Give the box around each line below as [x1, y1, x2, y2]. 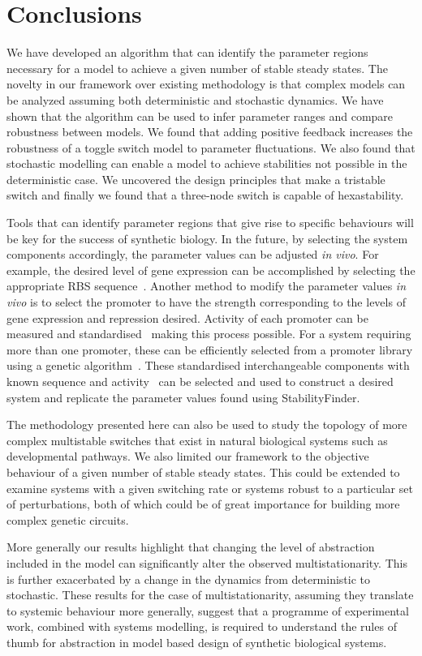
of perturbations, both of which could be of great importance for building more [6, 495, 400, 512]
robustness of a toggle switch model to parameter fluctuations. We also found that [6, 139, 416, 156]
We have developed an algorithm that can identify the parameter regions [6, 44, 368, 61]
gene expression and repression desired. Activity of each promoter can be [6, 309, 368, 326]
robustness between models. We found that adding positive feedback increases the [6, 123, 413, 140]
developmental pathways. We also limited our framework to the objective [6, 448, 369, 465]
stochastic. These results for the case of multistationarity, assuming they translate [6, 586, 414, 603]
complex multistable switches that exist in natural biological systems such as [6, 431, 388, 448]
